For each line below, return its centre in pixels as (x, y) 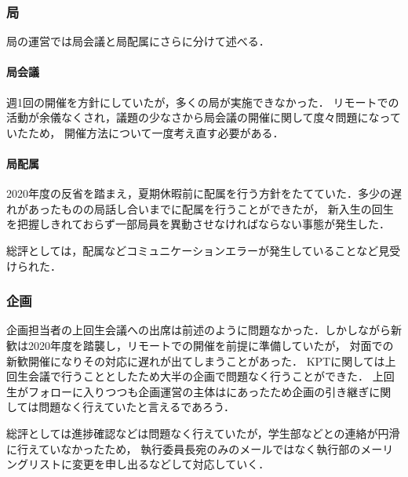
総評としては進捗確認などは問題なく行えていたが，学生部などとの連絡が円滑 (203, 433)
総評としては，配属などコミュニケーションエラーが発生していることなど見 (198, 250)
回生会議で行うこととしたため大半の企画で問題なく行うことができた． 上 (195, 376)
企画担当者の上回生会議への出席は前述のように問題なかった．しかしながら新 (204, 330)
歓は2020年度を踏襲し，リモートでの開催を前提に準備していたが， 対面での (200, 345)
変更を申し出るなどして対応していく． (171, 464)
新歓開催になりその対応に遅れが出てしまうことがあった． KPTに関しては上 (201, 360)
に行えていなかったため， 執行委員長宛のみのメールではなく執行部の (184, 448)
